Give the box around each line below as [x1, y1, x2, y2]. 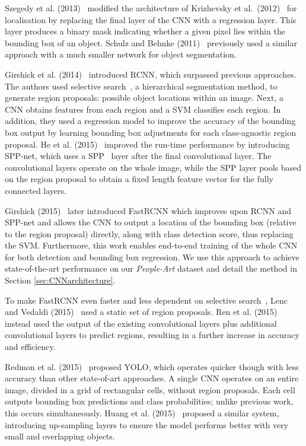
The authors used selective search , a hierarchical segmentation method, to [5, 79, 278, 92]
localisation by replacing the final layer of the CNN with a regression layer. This [5, 13, 297, 26]
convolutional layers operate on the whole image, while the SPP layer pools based [5, 161, 302, 173]
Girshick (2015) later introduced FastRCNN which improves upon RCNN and [5, 204, 291, 216]
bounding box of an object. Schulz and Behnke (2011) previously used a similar [5, 36, 297, 49]
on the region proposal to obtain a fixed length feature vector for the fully [5, 173, 273, 185]
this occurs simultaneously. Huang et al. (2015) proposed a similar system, [5, 407, 279, 419]
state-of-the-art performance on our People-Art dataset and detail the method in [5, 262, 297, 275]
